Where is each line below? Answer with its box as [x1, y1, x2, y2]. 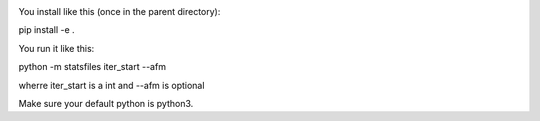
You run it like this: [18, 42, 95, 54]
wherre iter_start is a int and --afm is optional [18, 79, 205, 91]
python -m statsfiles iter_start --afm [18, 61, 167, 73]
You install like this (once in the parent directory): [18, 6, 221, 17]
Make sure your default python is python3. [18, 97, 194, 109]
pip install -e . [18, 24, 75, 36]
